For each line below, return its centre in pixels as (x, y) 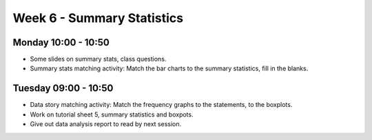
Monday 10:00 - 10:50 (61, 42)
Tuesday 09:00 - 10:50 (63, 89)
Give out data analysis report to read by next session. (106, 124)
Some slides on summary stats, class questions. (98, 59)
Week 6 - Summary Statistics (98, 18)
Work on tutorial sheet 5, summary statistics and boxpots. (112, 114)
